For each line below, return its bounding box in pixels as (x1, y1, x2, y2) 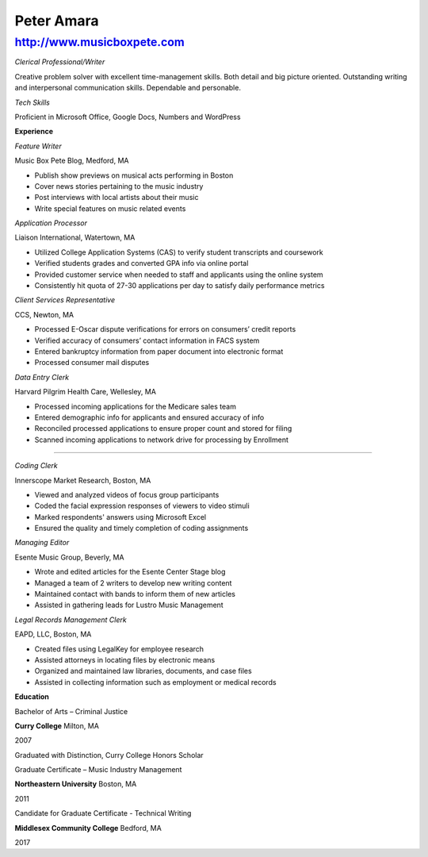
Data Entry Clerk (14, 372, 70, 382)
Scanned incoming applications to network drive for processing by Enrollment (34, 435, 289, 444)
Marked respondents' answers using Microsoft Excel (34, 512, 206, 521)
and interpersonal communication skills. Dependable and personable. (14, 83, 242, 93)
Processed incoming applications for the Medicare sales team (34, 402, 237, 411)
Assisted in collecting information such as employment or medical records (34, 677, 277, 686)
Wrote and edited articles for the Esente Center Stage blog (34, 567, 226, 577)
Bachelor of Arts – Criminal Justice (14, 706, 128, 716)
